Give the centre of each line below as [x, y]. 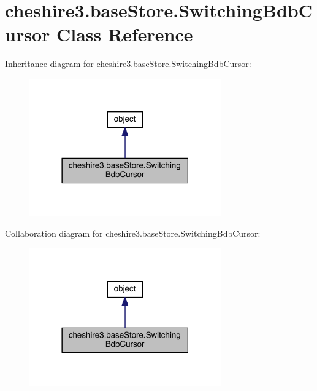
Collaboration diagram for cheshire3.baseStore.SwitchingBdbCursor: [133, 233]
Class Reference [124, 34]
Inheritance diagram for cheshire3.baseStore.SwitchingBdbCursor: [128, 64]
